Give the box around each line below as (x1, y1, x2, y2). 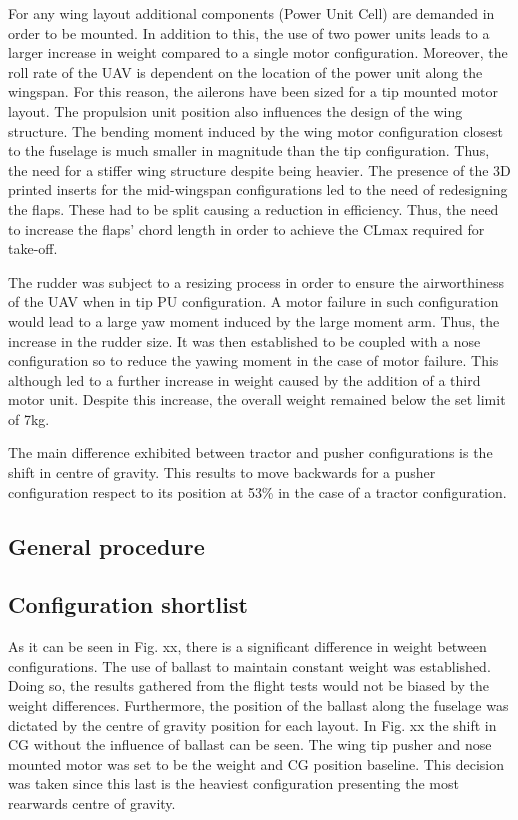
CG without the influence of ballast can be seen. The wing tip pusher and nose (8, 734, 492, 755)
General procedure (8, 530, 205, 561)
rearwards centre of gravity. (8, 792, 176, 813)
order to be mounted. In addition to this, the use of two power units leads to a (8, 22, 490, 43)
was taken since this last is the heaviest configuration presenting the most (8, 773, 459, 794)
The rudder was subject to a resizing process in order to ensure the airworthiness (8, 271, 504, 292)
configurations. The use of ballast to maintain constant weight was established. (8, 655, 491, 676)
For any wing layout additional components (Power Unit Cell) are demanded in (8, 3, 495, 23)
